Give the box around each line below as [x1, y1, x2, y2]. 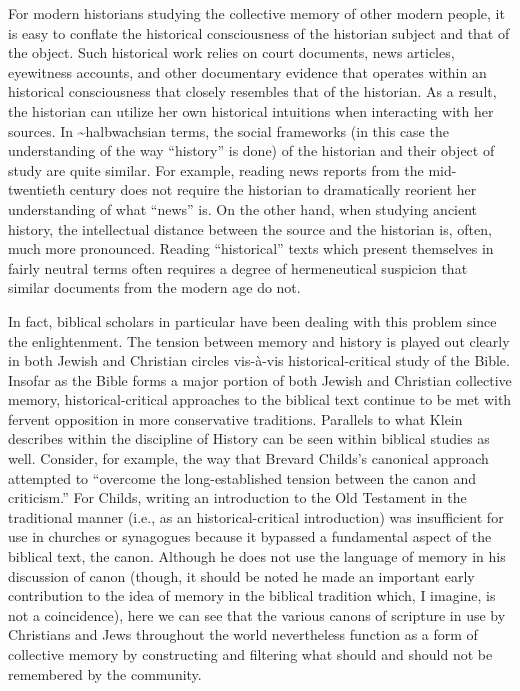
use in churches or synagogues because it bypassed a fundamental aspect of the [8, 526, 492, 547]
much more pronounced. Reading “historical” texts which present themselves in [8, 238, 494, 259]
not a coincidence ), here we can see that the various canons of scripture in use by [8, 604, 506, 625]
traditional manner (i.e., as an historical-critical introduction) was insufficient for [8, 506, 504, 527]
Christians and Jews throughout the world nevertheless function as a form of [8, 624, 478, 645]
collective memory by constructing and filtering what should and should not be [8, 644, 493, 664]
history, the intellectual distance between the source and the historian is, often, [8, 218, 492, 239]
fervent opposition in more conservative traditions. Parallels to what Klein [8, 408, 463, 429]
